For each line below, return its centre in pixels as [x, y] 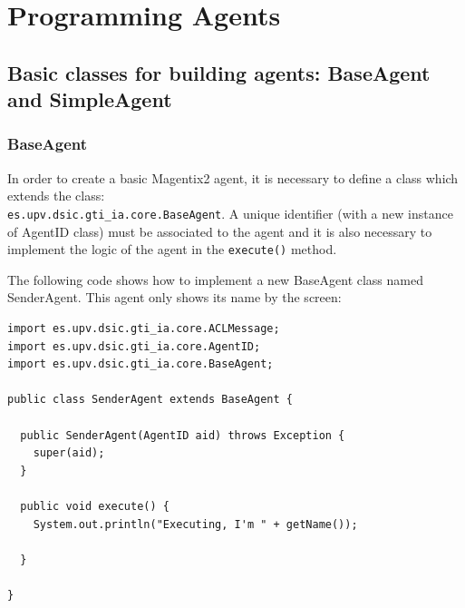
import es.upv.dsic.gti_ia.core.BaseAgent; [140, 364]
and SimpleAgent [90, 99]
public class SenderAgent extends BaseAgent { [150, 400]
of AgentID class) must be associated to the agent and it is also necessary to [220, 231]
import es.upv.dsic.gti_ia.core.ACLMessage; [144, 329]
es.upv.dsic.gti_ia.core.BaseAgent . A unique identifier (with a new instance [230, 213]
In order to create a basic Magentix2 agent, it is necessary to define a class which [233, 177]
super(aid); [69, 453]
